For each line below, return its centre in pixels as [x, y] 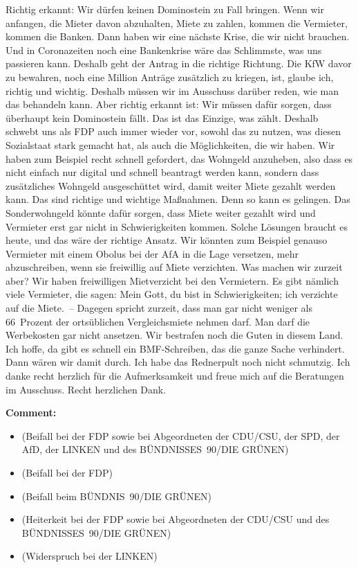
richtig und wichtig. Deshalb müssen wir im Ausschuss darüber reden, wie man [172, 90]
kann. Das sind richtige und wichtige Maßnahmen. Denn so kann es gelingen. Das [178, 199]
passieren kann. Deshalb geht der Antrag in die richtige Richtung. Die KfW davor [179, 63]
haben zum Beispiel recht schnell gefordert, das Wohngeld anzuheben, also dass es [179, 158]
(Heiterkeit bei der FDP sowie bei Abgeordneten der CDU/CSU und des [176, 519]
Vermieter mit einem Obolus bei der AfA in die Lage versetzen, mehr [152, 253]
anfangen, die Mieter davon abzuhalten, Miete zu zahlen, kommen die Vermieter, [177, 23]
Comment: [31, 412]
